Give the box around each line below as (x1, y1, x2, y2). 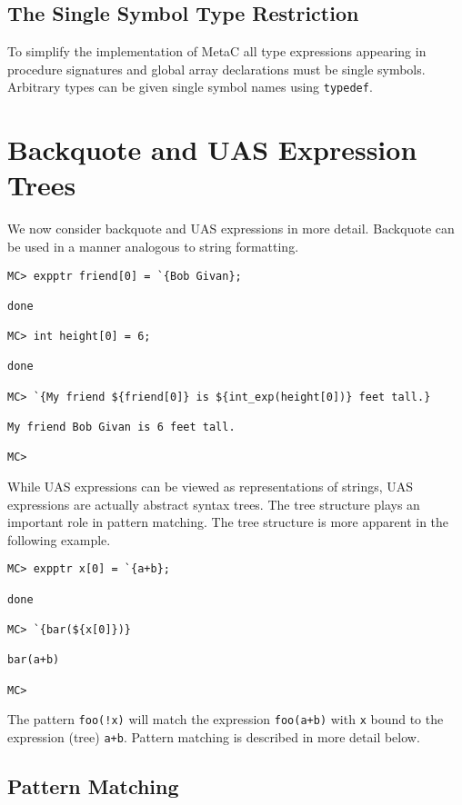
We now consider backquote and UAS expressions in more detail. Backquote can (7, 219, 455, 238)
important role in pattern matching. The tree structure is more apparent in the (7, 512, 449, 532)
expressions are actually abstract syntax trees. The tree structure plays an (7, 494, 420, 513)
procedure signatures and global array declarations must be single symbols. (7, 59, 426, 78)
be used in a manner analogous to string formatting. (7, 236, 299, 255)
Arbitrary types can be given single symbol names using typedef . (7, 77, 373, 96)
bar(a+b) (7, 653, 60, 667)
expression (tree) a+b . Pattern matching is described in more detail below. (7, 728, 420, 747)
